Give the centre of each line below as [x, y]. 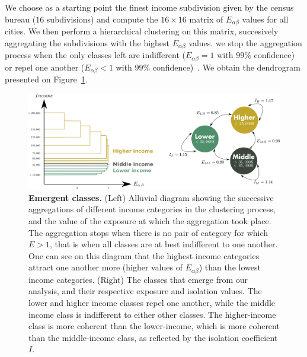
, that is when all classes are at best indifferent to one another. [164, 244]
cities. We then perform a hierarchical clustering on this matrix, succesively [142, 31]
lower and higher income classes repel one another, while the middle [152, 303]
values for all [265, 19]
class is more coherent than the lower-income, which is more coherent [154, 326]
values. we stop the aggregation [245, 42]
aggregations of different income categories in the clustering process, [152, 209]
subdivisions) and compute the [102, 19]
